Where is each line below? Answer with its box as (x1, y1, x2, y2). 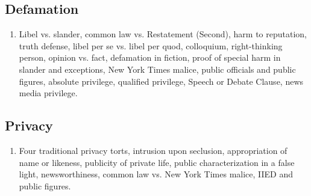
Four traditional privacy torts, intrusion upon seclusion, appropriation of (19, 144, 287, 156)
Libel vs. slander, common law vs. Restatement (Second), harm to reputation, (19, 28, 307, 40)
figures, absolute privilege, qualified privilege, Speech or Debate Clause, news (19, 75, 304, 87)
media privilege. (19, 87, 78, 99)
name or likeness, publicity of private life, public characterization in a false (19, 156, 295, 168)
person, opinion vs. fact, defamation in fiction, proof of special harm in (19, 51, 281, 64)
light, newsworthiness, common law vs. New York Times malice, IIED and (19, 168, 294, 180)
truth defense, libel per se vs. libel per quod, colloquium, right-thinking (19, 39, 283, 52)
